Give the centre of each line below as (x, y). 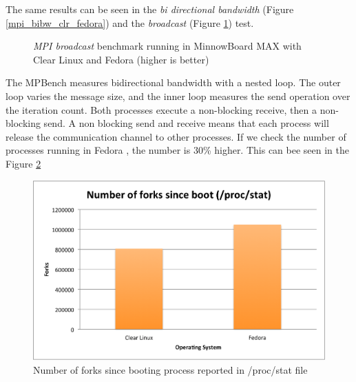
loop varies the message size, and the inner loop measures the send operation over (178, 95)
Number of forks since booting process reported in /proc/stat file (170, 369)
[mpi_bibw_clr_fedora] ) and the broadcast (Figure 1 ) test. (130, 22)
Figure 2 (23, 163)
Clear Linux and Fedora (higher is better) (121, 59)
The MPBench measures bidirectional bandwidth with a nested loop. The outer (173, 82)
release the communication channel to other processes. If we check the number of (176, 136)
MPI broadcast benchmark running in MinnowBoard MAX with (167, 46)
